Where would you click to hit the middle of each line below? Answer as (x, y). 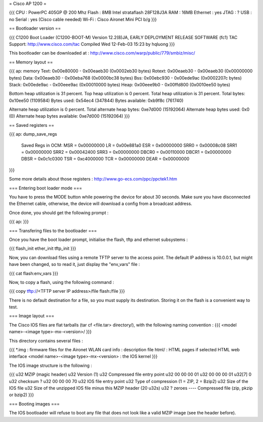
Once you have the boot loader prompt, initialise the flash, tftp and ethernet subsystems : (98, 240)
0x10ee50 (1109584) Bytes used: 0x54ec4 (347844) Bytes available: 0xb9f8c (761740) (96, 100)
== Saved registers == (32, 125)
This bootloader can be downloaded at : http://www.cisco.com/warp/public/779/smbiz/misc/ (102, 53)
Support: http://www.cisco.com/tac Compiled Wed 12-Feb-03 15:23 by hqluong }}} (92, 44)
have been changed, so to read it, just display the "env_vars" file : (75, 264)
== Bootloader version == (35, 28)
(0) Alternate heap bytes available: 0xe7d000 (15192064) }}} (69, 116)
